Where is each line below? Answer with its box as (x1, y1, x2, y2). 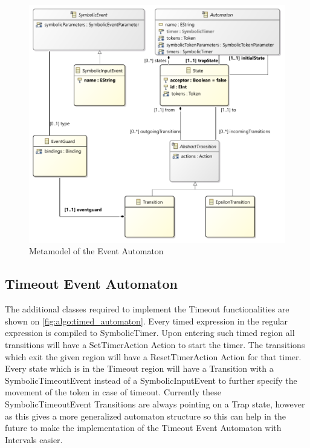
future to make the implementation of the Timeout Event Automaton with (5, 421, 282, 434)
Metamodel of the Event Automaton (29, 245, 164, 257)
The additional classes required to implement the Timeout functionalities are (5, 303, 289, 315)
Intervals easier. (5, 433, 63, 446)
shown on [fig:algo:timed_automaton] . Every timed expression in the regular (5, 314, 288, 327)
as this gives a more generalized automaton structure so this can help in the (5, 409, 286, 422)
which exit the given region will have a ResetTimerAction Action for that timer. (5, 350, 302, 363)
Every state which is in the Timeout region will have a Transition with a (5, 362, 274, 375)
